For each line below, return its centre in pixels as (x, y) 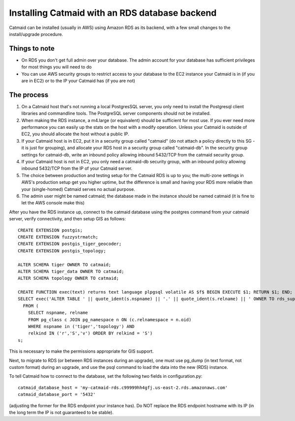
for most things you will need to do (57, 67)
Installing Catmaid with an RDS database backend (113, 13)
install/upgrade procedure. (36, 34)
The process (29, 95)
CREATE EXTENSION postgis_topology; (62, 251)
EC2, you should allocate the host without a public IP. (75, 134)
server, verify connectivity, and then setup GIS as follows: (68, 219)
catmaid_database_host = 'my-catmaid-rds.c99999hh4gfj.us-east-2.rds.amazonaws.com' (123, 388)
